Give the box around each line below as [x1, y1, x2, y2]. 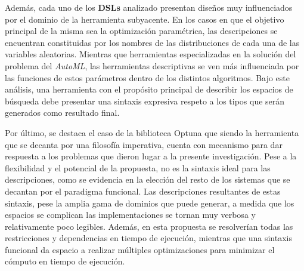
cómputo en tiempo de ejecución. [5, 255, 125, 267]
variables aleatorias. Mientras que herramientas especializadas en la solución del [5, 48, 296, 60]
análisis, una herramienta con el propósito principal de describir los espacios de [5, 83, 293, 96]
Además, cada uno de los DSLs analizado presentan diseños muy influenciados [5, 1, 293, 13]
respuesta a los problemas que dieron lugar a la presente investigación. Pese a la [5, 150, 297, 162]
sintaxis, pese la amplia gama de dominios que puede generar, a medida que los [5, 196, 294, 209]
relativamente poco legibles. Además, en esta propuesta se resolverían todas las [5, 220, 293, 232]
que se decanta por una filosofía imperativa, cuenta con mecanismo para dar [5, 138, 283, 150]
